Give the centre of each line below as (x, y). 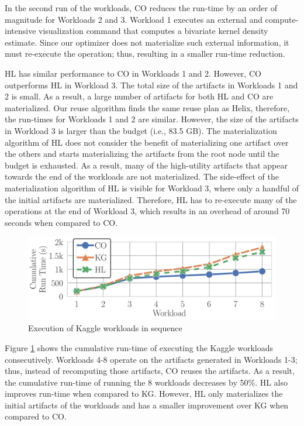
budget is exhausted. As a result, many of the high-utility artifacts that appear (146, 165)
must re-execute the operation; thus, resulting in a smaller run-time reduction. (145, 54)
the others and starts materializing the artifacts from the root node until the (142, 154)
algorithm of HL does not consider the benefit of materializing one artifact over (147, 142)
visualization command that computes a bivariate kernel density (153, 31)
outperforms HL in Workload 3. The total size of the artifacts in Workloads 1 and (151, 85)
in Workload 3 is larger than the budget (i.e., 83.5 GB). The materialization (141, 130)
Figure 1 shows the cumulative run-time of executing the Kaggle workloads (139, 347)
